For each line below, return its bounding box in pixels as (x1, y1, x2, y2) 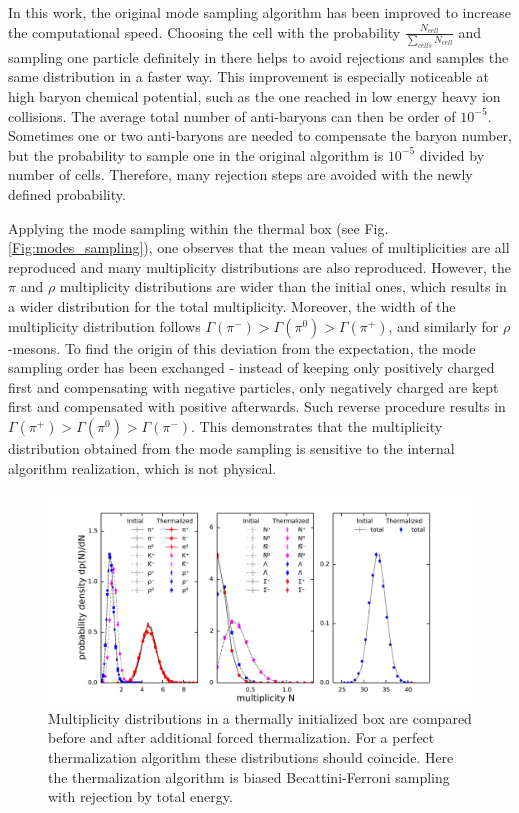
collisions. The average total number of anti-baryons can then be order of (8, 105, 456, 126)
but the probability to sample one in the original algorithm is (8, 144, 384, 165)
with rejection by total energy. (48, 786, 233, 807)
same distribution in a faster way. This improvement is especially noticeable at (8, 66, 489, 87)
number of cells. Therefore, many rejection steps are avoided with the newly (8, 164, 473, 185)
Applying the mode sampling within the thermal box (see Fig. (8, 217, 389, 238)
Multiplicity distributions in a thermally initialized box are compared (48, 707, 472, 728)
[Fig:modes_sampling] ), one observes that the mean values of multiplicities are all (8, 237, 510, 258)
